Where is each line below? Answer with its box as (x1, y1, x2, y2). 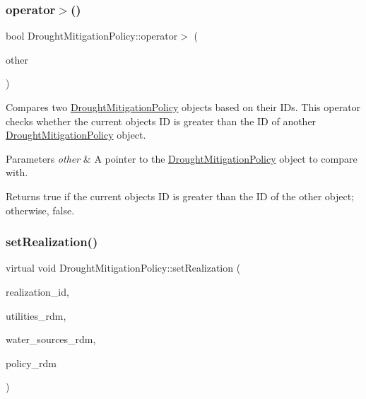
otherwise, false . (6, 202, 75, 217)
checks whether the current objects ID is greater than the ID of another (6, 113, 317, 128)
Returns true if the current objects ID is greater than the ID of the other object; (6, 188, 355, 203)
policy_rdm (6, 355, 57, 370)
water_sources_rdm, (6, 332, 96, 347)
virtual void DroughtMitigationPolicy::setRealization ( (6, 260, 241, 275)
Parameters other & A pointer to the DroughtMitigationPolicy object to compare (6, 151, 358, 166)
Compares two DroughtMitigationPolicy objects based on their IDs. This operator (6, 100, 361, 114)
